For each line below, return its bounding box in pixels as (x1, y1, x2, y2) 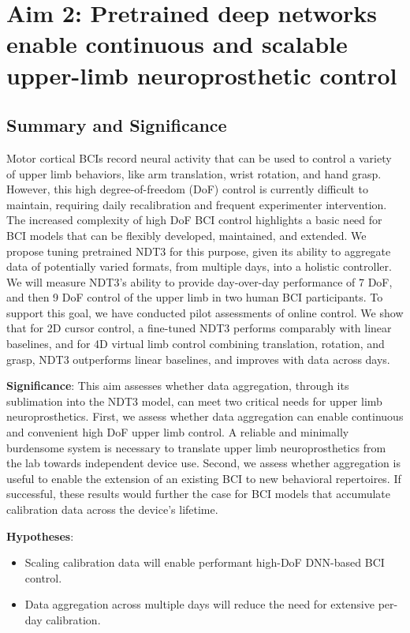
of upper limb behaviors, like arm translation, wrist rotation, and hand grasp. (6, 165, 382, 182)
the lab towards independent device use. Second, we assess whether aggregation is (6, 455, 401, 471)
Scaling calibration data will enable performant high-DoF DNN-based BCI (24, 554, 385, 571)
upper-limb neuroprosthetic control (6, 58, 397, 91)
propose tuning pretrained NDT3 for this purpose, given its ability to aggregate (6, 242, 391, 259)
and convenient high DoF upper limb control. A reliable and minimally (6, 424, 349, 440)
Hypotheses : (6, 527, 74, 544)
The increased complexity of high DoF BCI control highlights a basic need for (6, 212, 382, 228)
